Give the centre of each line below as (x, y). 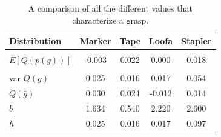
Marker (95, 41)
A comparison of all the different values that (110, 8)
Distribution (35, 41)
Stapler (196, 41)
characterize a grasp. (110, 20)
